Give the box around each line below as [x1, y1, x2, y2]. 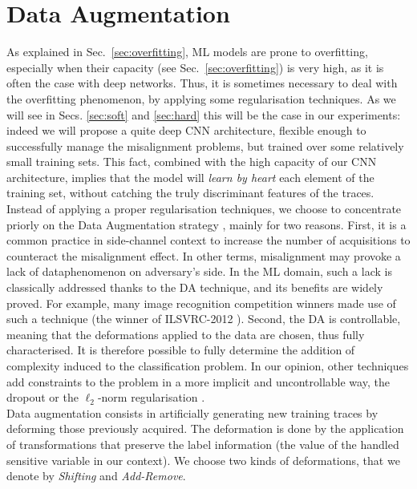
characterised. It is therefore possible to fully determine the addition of [6, 341, 355, 358]
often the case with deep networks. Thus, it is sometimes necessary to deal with [6, 75, 398, 91]
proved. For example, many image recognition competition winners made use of [6, 294, 396, 311]
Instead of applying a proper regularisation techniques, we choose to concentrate [6, 200, 402, 217]
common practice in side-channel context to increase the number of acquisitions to [6, 232, 411, 249]
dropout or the [6, 389, 79, 406]
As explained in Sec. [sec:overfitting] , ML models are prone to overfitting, [6, 43, 368, 60]
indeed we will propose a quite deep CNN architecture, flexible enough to [6, 122, 366, 139]
